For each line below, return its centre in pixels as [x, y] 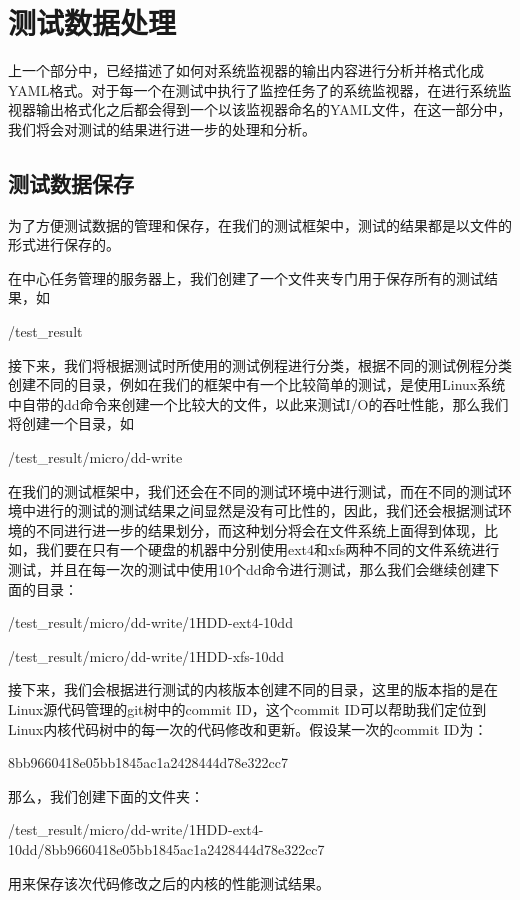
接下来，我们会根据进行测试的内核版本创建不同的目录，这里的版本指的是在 [253, 689]
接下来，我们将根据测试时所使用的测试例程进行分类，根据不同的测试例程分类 [260, 364]
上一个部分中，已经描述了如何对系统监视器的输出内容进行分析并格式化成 [246, 70]
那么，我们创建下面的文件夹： [106, 795]
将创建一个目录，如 [71, 423]
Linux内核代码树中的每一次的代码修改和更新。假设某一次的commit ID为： [248, 728]
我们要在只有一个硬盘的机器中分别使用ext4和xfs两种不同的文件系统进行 [267, 549]
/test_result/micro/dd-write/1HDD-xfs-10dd [146, 655]
